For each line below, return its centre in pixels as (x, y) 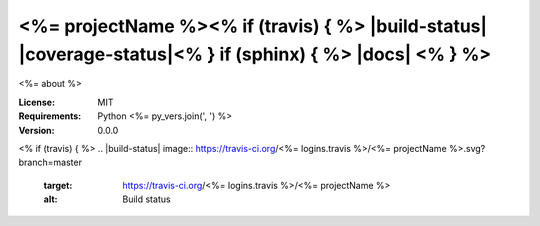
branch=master (50, 162)
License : (36, 102)
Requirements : (50, 116)
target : (58, 185)
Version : (36, 130)
